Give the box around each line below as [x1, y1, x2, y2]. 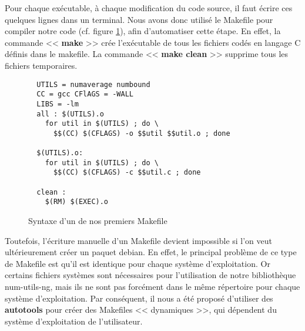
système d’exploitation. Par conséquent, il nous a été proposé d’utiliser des [5, 292, 273, 304]
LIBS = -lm [36, 99, 79, 108]
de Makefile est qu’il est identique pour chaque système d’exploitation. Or [5, 257, 270, 269]
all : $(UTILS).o [36, 109, 104, 118]
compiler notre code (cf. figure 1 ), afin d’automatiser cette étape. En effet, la [5, 25, 281, 37]
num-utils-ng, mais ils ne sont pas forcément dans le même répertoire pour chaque [5, 280, 300, 293]
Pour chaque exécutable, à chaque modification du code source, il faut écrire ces [5, 2, 293, 14]
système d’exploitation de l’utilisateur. [5, 315, 143, 327]
